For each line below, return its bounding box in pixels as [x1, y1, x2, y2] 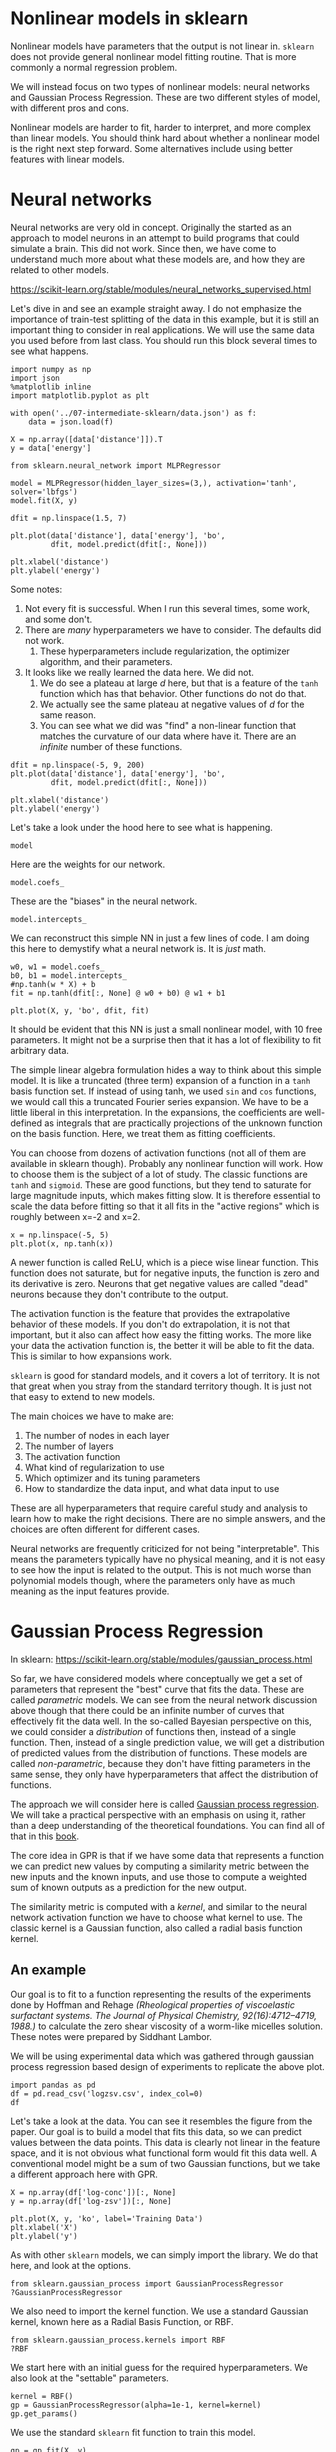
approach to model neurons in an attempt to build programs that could [10, 232, 300, 244]
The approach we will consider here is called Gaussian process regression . [10, 1798, 320, 1810]
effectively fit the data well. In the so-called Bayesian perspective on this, [10, 1715, 312, 1727]
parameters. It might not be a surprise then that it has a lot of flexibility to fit [10, 1033, 322, 1046]
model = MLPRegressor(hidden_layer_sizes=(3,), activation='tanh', [10, 478, 298, 488]
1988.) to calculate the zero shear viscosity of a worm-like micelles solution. [10, 2020, 323, 2032]
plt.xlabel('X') [10, 2222, 78, 2232]
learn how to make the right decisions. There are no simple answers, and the [10, 1512, 327, 1524]
